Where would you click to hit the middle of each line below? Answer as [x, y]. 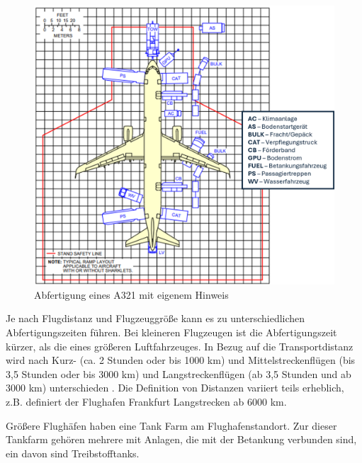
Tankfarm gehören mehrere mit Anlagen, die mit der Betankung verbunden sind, [181, 439]
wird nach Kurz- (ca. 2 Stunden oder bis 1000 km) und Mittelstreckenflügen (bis [181, 360]
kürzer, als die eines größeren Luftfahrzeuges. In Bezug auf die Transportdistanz [180, 346]
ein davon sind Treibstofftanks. [73, 453]
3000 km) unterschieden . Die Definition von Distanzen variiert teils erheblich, [175, 388]
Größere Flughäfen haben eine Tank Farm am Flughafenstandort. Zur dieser [171, 425]
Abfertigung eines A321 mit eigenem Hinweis [131, 294]
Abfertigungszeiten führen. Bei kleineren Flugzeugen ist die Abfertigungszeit [171, 332]
